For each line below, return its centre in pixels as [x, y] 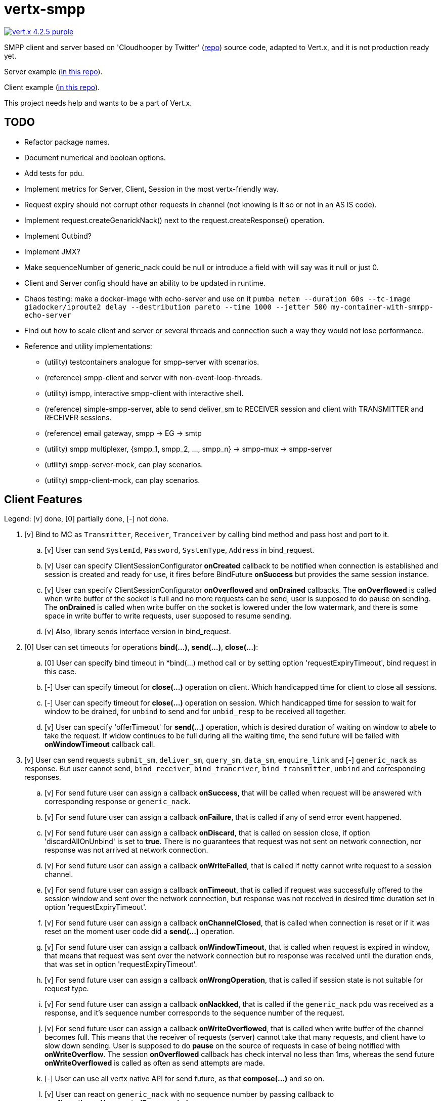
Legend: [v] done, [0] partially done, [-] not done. [86, 519]
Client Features [43, 500]
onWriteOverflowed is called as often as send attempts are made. [155, 1063]
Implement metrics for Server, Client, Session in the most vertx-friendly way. [151, 189]
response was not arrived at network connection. [126, 850]
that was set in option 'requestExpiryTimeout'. [121, 964]
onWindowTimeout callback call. [100, 744]
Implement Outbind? [58, 236]
